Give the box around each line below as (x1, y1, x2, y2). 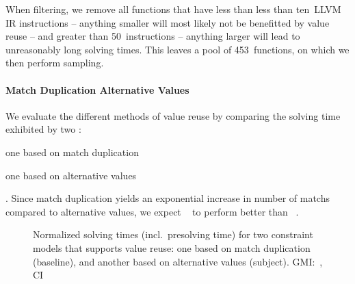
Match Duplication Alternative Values (5, 82, 189, 96)
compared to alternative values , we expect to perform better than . (5, 204, 299, 218)
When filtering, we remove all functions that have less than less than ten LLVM (5, 2, 341, 16)
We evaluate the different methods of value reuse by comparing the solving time (5, 108, 341, 122)
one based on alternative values (5, 168, 137, 182)
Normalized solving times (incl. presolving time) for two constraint (33, 227, 313, 242)
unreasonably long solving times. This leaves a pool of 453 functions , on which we (5, 42, 350, 56)
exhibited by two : (5, 122, 81, 136)
